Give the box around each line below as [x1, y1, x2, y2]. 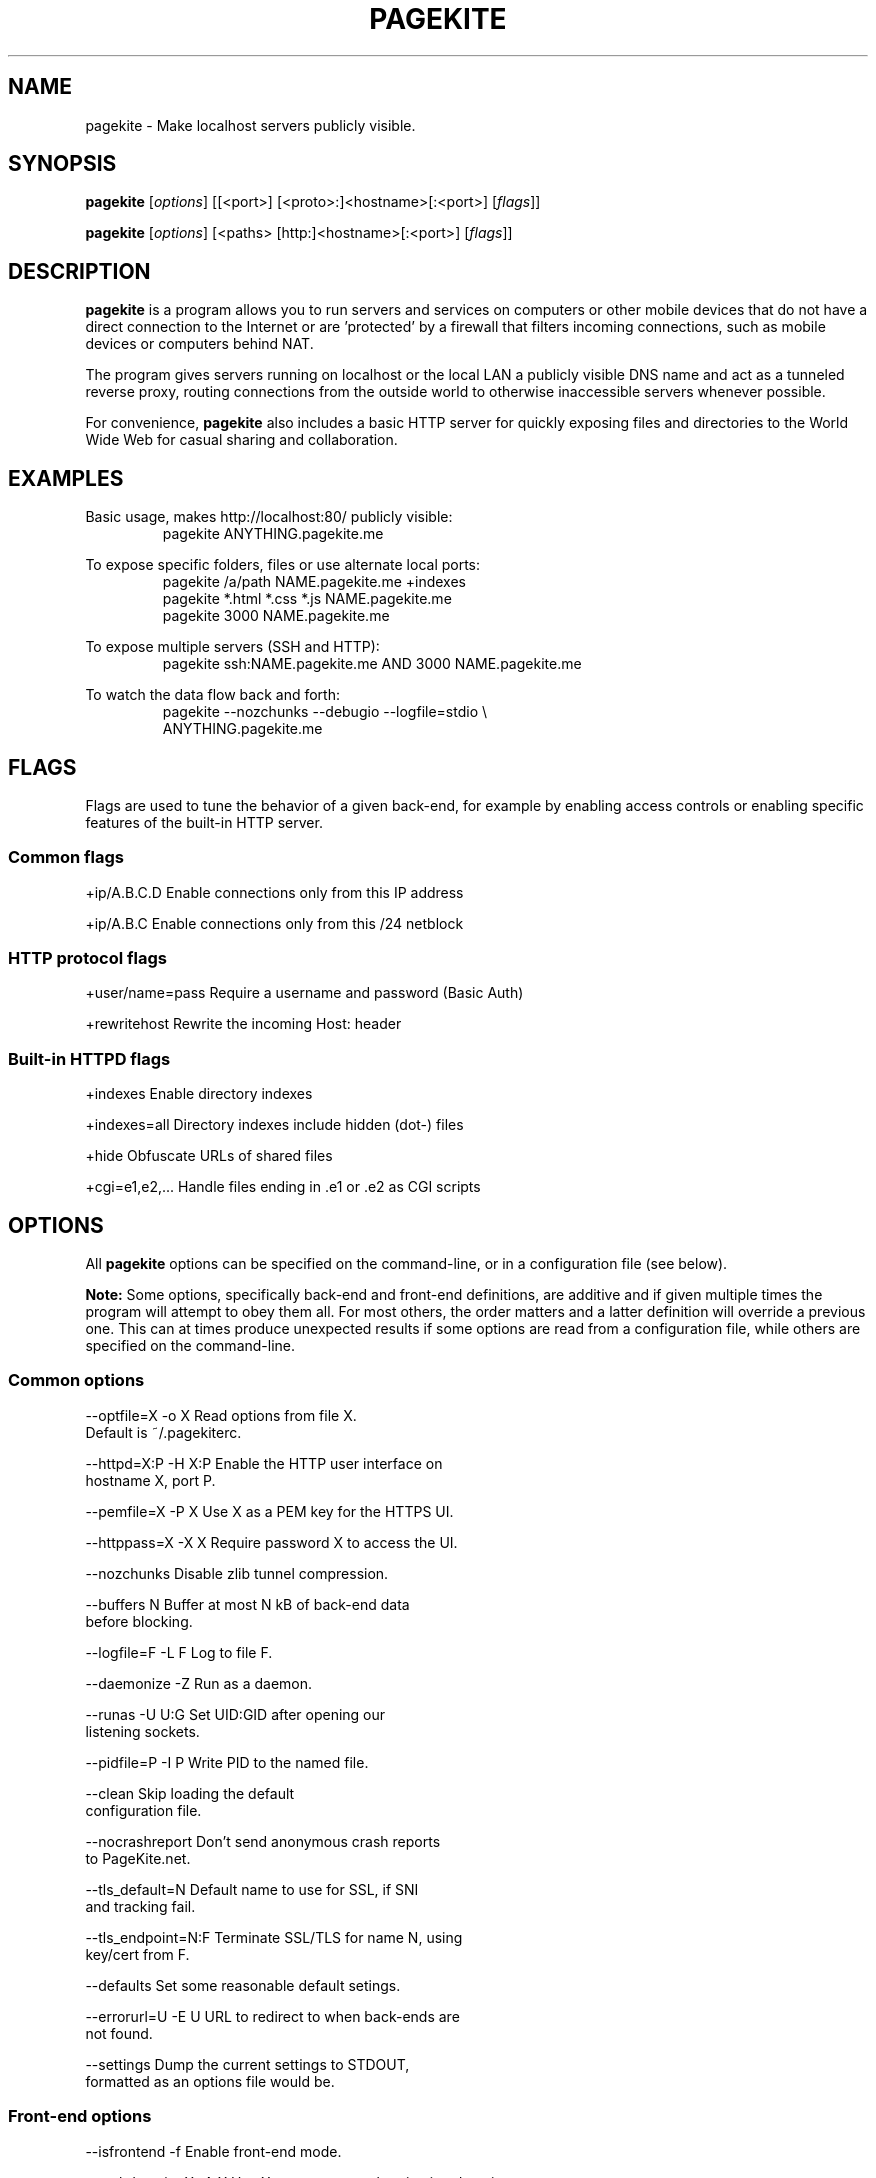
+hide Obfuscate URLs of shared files [85, 1147, 333, 1165]
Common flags [8, 847, 125, 868]
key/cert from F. [85, 1945, 190, 1963]
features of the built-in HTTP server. [85, 813, 323, 831]
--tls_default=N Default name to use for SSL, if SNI [85, 1880, 419, 1898]
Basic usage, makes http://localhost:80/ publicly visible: [85, 508, 453, 526]
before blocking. [85, 1612, 193, 1630]
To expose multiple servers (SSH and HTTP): [85, 638, 380, 656]
